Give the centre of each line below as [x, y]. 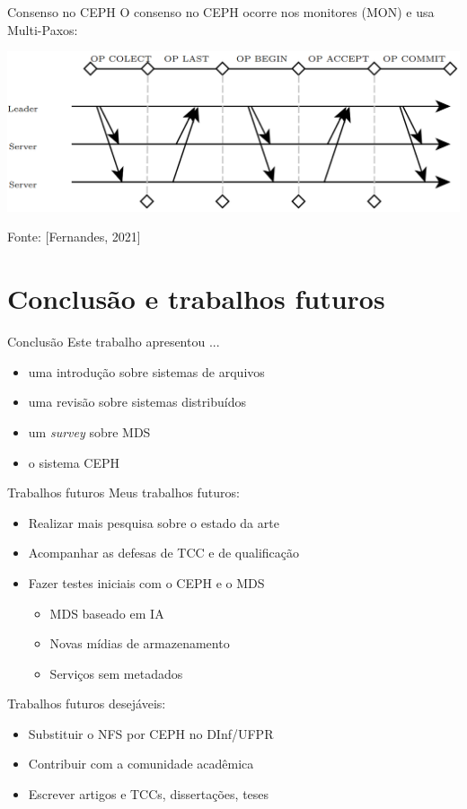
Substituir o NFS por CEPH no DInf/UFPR [151, 733]
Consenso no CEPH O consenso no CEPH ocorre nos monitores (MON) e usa [221, 12]
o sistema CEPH [74, 462]
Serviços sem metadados [116, 673]
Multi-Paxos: [43, 29]
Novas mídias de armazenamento [140, 643]
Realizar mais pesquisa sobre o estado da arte [154, 522]
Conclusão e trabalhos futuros [196, 299]
